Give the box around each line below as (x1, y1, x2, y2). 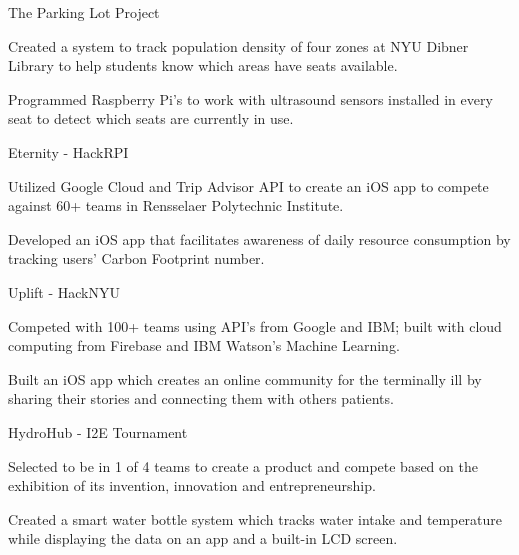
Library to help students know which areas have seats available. (8, 55, 398, 76)
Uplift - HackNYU (8, 281, 120, 302)
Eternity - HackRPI (8, 141, 129, 162)
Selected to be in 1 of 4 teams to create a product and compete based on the (8, 455, 478, 476)
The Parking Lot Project (8, 2, 160, 22)
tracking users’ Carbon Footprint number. (8, 248, 265, 269)
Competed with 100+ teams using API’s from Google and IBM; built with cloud (8, 315, 502, 336)
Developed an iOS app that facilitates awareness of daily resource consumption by (8, 228, 511, 249)
